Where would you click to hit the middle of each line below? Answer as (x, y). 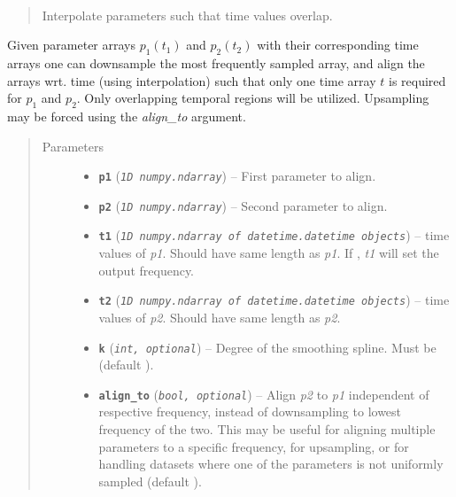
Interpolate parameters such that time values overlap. (187, 15)
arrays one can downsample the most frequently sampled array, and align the (216, 62)
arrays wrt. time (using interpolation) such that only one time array (192, 80)
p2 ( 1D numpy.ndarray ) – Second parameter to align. (243, 205)
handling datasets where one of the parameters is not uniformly (271, 464)
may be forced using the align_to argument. (127, 116)
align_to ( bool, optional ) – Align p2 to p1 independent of (264, 394)
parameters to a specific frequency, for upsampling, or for (254, 446)
